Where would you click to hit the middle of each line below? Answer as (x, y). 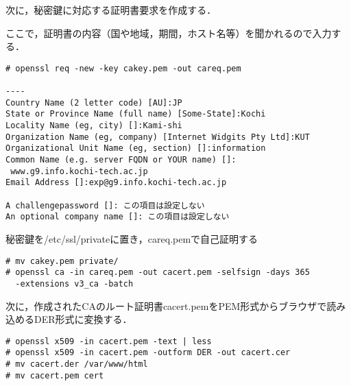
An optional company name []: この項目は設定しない (118, 217)
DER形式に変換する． (83, 319)
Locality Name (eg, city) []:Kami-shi (94, 126)
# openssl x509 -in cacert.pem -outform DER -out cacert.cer (148, 353)
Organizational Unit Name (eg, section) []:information (136, 148)
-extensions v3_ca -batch (74, 284)
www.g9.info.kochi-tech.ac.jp (79, 171)
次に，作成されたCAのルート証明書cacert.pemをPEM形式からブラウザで (166, 305)
